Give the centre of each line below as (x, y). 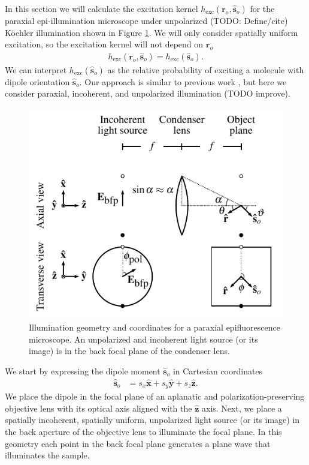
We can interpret (36, 69)
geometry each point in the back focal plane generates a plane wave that (138, 443)
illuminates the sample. (47, 455)
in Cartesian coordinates (218, 371)
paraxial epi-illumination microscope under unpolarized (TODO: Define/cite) (146, 20)
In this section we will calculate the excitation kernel (102, 8)
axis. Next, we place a (242, 408)
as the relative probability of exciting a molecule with (206, 69)
